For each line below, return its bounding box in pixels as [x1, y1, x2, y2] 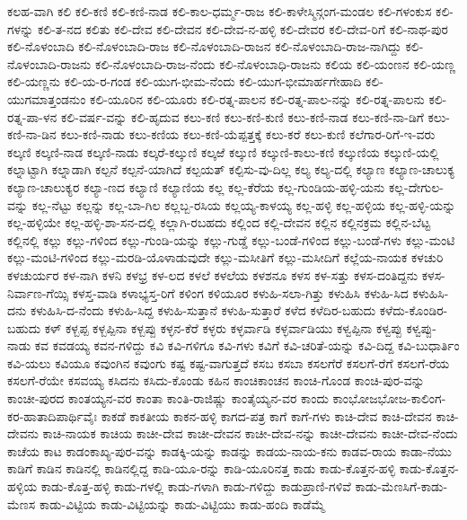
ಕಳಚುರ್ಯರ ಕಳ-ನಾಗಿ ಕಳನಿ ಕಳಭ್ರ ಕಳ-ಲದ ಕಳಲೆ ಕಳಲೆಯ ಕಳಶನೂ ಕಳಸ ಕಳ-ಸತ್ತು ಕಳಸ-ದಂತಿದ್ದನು [7, 265, 419, 284]
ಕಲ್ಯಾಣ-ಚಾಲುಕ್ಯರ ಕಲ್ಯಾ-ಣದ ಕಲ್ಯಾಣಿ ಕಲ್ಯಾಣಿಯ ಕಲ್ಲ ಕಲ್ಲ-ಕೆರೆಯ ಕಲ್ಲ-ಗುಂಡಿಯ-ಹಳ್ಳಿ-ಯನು [7, 177, 385, 196]
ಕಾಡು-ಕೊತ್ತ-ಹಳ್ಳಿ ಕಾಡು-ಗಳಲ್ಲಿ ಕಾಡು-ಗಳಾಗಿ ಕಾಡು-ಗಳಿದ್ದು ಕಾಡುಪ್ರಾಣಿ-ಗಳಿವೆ [40, 477, 351, 496]
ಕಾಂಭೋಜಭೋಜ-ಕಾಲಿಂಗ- [332, 389, 446, 408]
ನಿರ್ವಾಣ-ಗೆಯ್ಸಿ [7, 283, 69, 302]
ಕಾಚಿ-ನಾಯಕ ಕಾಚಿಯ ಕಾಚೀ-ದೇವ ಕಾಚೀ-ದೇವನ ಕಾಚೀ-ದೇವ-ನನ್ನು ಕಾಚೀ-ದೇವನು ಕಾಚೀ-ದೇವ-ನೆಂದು [42, 424, 458, 443]
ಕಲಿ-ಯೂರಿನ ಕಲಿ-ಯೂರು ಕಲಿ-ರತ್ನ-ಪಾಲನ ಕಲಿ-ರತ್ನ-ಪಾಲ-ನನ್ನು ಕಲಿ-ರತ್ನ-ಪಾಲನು [90, 89, 425, 108]
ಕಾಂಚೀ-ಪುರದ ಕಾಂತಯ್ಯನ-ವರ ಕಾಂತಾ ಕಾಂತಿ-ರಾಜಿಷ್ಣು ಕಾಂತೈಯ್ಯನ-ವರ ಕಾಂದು [7, 389, 329, 408]
